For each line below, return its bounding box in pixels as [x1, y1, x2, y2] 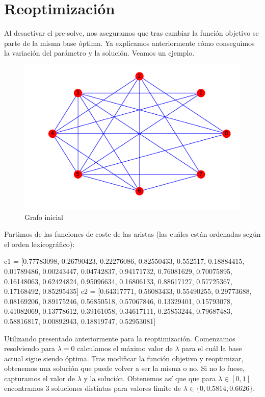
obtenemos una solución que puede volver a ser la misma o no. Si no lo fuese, [4, 363, 245, 374]
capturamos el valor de [4, 373, 75, 383]
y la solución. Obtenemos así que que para [84, 373, 216, 383]
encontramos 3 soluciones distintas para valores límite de [4, 383, 181, 393]
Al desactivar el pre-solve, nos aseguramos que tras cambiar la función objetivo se [4, 28, 259, 38]
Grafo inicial [24, 211, 63, 222]
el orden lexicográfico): [4, 238, 75, 249]
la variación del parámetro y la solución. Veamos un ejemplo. [4, 47, 195, 58]
